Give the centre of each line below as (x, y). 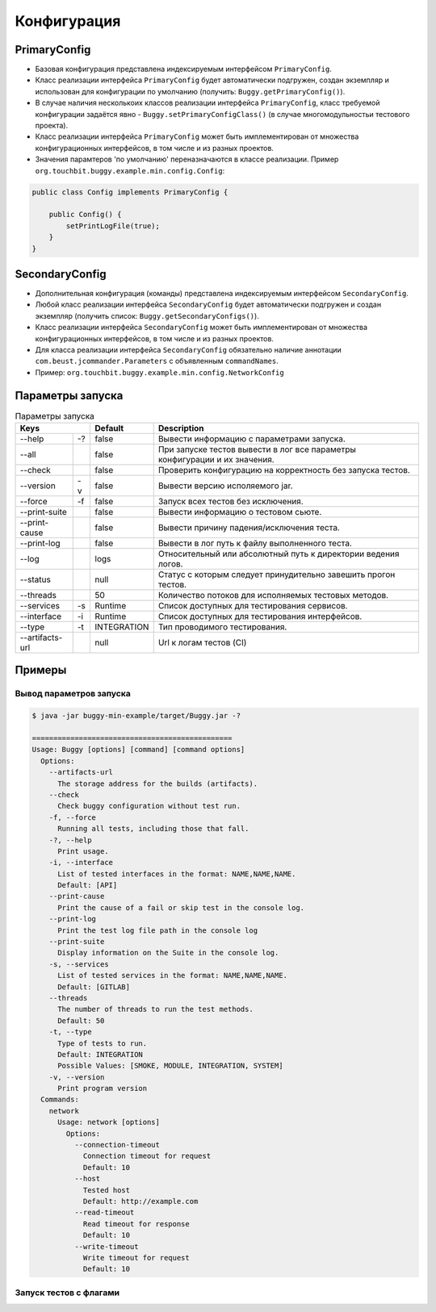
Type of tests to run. (103, 1043)
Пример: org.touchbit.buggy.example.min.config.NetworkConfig (159, 372)
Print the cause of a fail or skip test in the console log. (181, 907)
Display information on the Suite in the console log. (168, 953)
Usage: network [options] (109, 1122)
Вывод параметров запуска (73, 694)
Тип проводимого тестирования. (222, 627)
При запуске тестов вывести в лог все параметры (257, 449)
